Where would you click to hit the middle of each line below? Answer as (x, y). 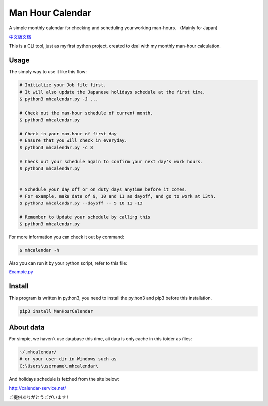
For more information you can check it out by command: (67, 237)
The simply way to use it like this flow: (48, 72)
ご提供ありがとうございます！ (40, 397)
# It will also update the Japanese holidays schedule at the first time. (113, 92)
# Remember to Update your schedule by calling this (85, 217)
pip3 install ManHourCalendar (56, 311)
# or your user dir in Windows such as (68, 359)
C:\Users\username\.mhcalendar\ (59, 366)
